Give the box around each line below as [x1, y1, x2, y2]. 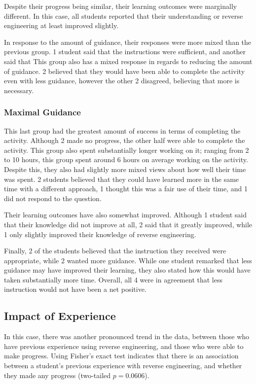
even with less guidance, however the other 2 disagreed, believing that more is [4, 75, 240, 86]
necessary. [4, 85, 34, 95]
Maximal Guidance [4, 106, 81, 118]
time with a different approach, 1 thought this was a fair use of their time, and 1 [4, 183, 248, 194]
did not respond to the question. [4, 193, 102, 203]
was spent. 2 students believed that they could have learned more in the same [4, 174, 239, 184]
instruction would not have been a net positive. [4, 284, 146, 294]
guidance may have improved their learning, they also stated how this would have [4, 265, 251, 275]
